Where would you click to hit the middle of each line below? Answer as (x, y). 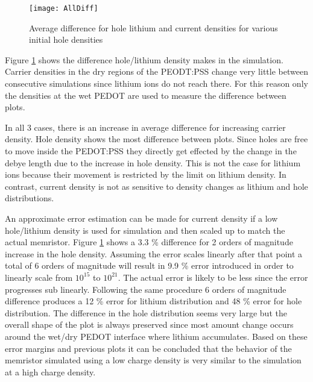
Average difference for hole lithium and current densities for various (153, 27)
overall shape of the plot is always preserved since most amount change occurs (149, 324)
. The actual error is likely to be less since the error (213, 277)
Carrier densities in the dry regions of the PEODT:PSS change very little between (156, 71)
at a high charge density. (50, 371)
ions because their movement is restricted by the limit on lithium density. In (146, 174)
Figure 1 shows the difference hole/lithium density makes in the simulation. (144, 59)
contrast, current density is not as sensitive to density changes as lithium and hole (156, 186)
